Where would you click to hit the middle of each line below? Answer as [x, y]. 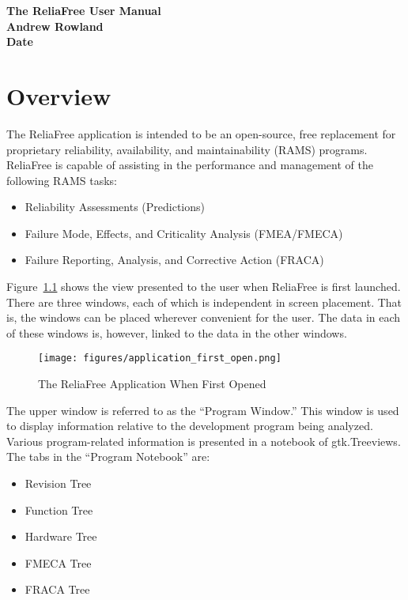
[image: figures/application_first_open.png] [160, 358]
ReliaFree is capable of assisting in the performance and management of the [190, 165]
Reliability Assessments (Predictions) [115, 207]
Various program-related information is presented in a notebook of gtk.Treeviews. [204, 441]
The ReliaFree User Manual [84, 10]
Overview [59, 95]
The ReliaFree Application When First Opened [152, 384]
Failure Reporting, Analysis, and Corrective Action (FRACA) [174, 260]
